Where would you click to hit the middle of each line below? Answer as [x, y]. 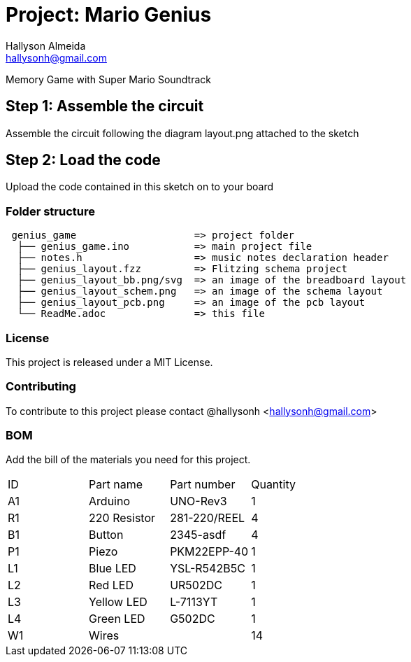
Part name [116, 485]
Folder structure [50, 211]
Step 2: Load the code [83, 160]
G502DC [193, 619]
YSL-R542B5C [208, 569]
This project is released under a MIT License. [109, 362]
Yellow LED [118, 602]
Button [106, 535]
